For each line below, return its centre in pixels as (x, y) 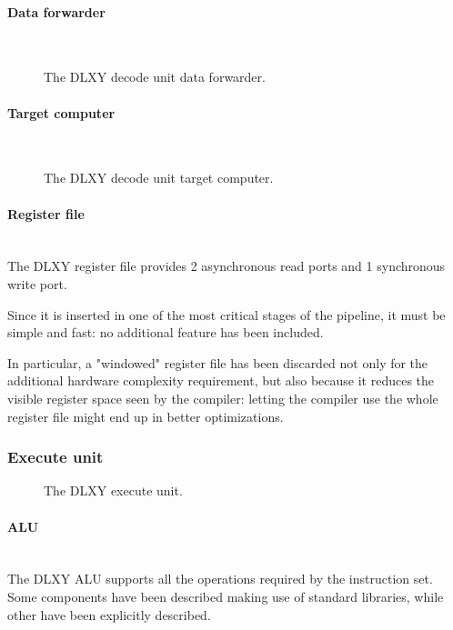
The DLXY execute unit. (113, 490)
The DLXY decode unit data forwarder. (155, 77)
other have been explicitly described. (109, 614)
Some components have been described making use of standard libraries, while (226, 596)
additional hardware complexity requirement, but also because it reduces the (221, 380)
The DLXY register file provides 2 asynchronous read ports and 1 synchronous (226, 266)
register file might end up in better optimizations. (146, 416)
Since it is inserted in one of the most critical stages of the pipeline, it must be (226, 314)
